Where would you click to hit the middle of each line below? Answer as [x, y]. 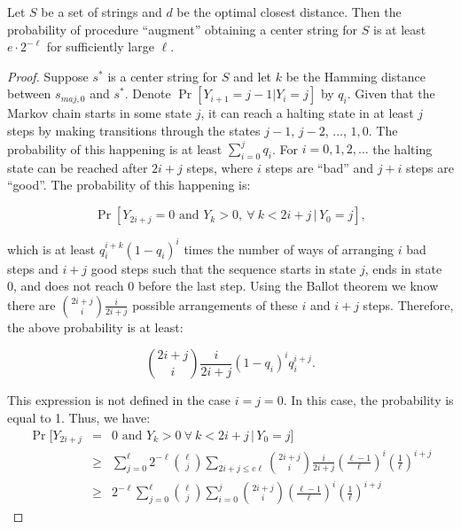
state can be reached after [78, 167]
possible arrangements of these [215, 304]
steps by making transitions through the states [134, 130]
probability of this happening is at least [115, 148]
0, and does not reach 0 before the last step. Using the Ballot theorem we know [223, 286]
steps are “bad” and [320, 167]
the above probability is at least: [95, 327]
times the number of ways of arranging [289, 249]
